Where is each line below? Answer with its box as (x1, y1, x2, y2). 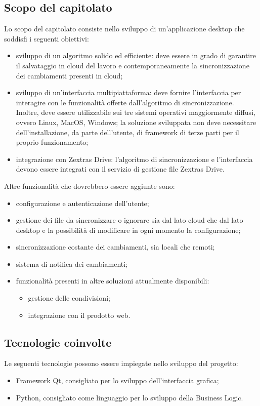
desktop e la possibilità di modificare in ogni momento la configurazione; (16, 224, 241, 235)
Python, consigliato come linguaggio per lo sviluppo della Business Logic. (16, 392, 243, 402)
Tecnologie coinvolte (4, 334, 112, 350)
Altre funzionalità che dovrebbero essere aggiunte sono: (4, 180, 175, 191)
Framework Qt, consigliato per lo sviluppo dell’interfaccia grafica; (16, 375, 219, 386)
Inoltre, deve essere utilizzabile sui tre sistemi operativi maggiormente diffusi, (16, 107, 255, 117)
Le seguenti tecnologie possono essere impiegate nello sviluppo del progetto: (4, 358, 238, 369)
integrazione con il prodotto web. (28, 309, 131, 320)
